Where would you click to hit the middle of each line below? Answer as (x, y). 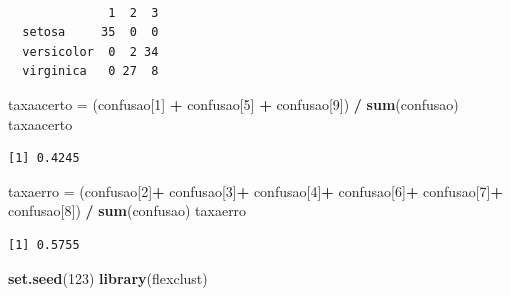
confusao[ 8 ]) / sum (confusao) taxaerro (127, 210)
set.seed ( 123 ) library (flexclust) (108, 277)
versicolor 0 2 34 (90, 51)
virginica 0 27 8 (90, 71)
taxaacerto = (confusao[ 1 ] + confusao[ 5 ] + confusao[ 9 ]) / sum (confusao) (233, 103)
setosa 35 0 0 (90, 32)
